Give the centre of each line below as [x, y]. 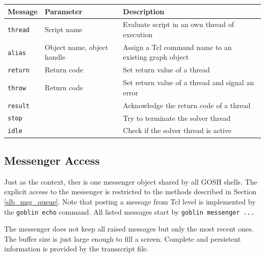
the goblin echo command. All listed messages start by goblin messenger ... [129, 211]
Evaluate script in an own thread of [179, 24]
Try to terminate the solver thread [177, 118]
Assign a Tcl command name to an [177, 47]
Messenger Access [52, 160]
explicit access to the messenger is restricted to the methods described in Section [130, 191]
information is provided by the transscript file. [76, 249]
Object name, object [76, 47]
